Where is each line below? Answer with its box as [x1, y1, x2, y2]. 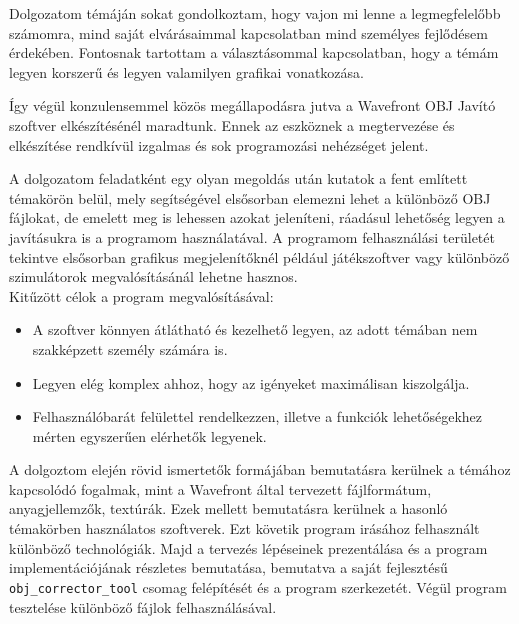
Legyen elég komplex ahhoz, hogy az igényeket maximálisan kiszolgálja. [32, 372, 470, 393]
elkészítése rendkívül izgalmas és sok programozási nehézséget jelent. [9, 134, 429, 155]
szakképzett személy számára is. [32, 338, 228, 359]
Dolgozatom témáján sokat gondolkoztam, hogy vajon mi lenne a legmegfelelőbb [9, 3, 501, 23]
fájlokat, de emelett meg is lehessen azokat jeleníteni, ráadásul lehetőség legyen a [9, 207, 505, 228]
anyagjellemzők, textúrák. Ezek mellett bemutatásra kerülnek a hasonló [9, 498, 448, 519]
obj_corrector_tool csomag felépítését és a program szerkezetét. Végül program [9, 576, 507, 597]
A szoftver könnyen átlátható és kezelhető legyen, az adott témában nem [32, 319, 478, 340]
